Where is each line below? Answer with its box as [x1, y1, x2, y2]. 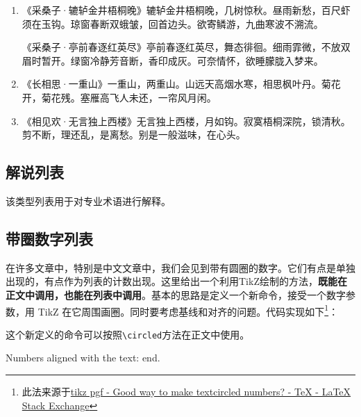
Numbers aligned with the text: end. [6, 350, 160, 365]
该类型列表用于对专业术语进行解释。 [6, 193, 171, 208]
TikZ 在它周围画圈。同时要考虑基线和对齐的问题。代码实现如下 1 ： [37, 302, 339, 318]
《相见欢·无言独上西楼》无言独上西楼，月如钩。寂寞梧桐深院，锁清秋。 [22, 113, 351, 128]
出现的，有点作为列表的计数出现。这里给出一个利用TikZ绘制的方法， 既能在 [6, 274, 347, 288]
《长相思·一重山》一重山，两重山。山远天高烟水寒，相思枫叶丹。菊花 [22, 76, 341, 91]
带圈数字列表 [6, 227, 93, 249]
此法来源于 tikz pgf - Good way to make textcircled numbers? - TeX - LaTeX [22, 384, 351, 399]
